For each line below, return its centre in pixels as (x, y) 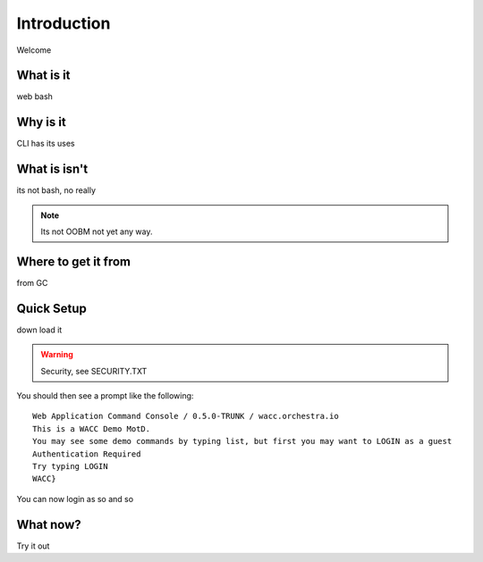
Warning (57, 355)
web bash (35, 96)
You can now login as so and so (75, 499)
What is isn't (52, 169)
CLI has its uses (46, 144)
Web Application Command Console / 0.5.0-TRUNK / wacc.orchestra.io (186, 416)
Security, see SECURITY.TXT (94, 371)
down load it (39, 330)
